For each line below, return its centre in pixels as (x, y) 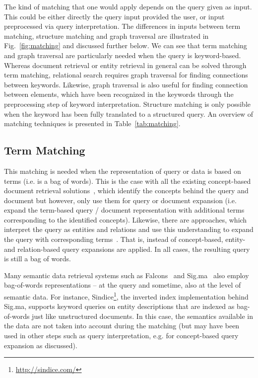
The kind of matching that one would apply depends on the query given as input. (128, 6)
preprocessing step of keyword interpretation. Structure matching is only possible (127, 104)
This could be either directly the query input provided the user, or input (114, 16)
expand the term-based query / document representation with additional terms (124, 210)
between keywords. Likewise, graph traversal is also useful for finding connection (126, 84)
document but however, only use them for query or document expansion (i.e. (120, 200)
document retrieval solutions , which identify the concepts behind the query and (126, 190)
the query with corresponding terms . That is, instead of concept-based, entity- (125, 239)
